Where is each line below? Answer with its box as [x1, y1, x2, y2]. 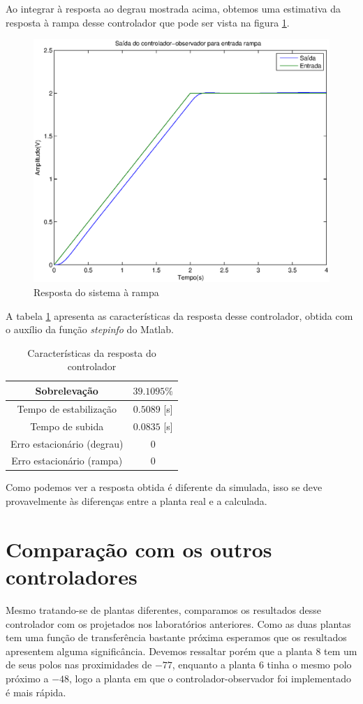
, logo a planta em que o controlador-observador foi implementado [69, 670, 351, 685]
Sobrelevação [35, 383, 98, 397]
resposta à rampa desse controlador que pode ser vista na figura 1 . [6, 15, 290, 29]
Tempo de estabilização [17, 401, 117, 416]
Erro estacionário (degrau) [10, 436, 124, 450]
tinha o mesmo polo [267, 657, 352, 672]
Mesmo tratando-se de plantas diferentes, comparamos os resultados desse [6, 602, 321, 617]
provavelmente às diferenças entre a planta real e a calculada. [6, 494, 267, 508]
